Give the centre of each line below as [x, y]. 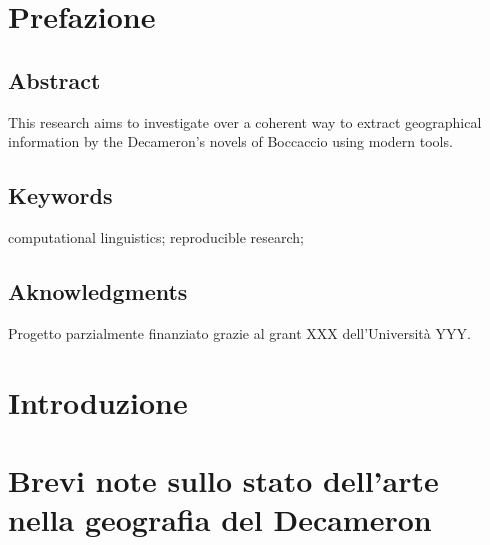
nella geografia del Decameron [220, 519]
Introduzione [98, 401]
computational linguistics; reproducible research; [156, 236]
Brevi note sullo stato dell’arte [223, 479]
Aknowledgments [98, 290]
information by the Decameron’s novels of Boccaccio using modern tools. [230, 141]
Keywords [60, 195]
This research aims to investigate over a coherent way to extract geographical [245, 121]
